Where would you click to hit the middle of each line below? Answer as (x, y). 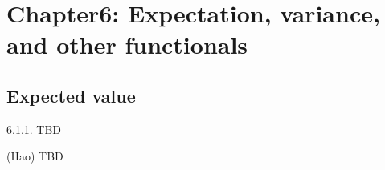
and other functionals (127, 45)
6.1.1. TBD (34, 129)
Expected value (71, 95)
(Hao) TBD (35, 156)
